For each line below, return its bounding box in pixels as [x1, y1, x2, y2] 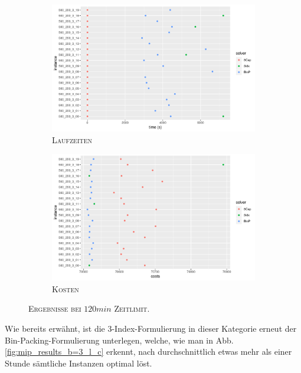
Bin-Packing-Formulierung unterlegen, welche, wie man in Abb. [5, 334, 234, 346]
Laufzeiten [52, 133, 93, 146]
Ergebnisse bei [28, 302, 81, 315]
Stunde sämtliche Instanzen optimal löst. [5, 357, 152, 369]
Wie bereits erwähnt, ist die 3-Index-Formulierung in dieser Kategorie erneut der [5, 322, 297, 334]
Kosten [52, 282, 79, 295]
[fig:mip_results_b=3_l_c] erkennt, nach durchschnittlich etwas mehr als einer [5, 345, 292, 358]
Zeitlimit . [114, 302, 150, 315]
